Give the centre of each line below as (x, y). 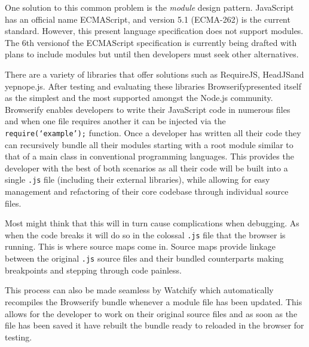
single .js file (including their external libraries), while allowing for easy (137, 179)
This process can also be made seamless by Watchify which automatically (139, 290)
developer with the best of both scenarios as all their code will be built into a (146, 168)
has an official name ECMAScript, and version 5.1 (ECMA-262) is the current (148, 19)
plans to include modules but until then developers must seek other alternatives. (152, 54)
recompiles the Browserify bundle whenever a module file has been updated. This (154, 301)
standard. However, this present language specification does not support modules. (154, 31)
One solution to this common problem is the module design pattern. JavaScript (149, 7)
